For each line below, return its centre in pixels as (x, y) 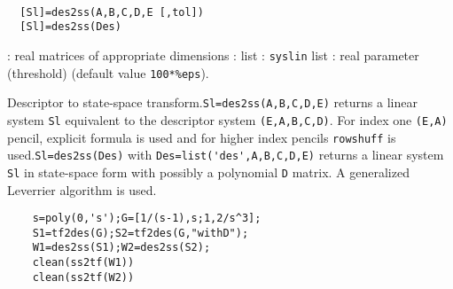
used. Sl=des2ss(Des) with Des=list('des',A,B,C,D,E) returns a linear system (226, 155)
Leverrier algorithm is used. (82, 189)
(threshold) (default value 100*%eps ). (108, 72)
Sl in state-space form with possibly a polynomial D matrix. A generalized (208, 172)
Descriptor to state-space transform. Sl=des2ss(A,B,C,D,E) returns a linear (212, 102)
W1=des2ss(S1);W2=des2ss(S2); (121, 248)
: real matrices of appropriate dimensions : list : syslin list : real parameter (213, 55)
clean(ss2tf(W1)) (83, 263)
